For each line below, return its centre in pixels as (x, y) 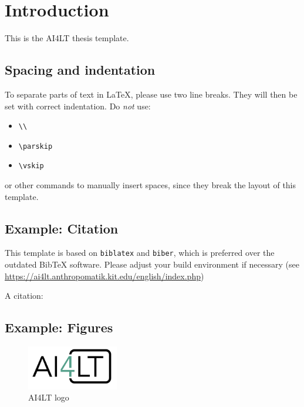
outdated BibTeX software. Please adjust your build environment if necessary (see (152, 264)
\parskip (36, 146)
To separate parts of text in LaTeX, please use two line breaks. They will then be (151, 94)
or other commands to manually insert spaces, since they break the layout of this (151, 185)
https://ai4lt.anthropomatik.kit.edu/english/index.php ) (104, 276)
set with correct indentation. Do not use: (78, 106)
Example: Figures (59, 327)
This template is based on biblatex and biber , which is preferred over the (140, 253)
